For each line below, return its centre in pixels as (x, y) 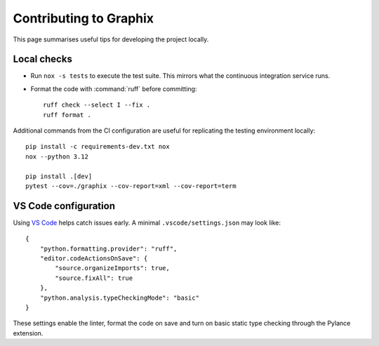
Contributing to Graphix (84, 18)
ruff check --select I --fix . (97, 105)
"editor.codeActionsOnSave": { (94, 259)
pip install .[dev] (59, 176)
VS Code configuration (64, 206)
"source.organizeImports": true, (112, 268)
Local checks (43, 59)
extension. (28, 333)
